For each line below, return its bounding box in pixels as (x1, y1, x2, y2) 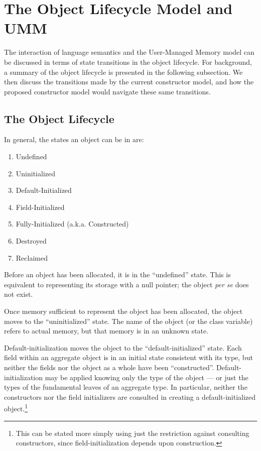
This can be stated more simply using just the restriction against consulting (16, 427, 249, 438)
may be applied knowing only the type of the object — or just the (45, 372, 248, 382)
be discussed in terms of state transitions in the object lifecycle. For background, (4, 56, 252, 67)
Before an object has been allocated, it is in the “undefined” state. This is (4, 269, 231, 280)
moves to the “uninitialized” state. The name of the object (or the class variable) (4, 315, 253, 326)
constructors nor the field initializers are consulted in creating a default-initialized (4, 391, 256, 402)
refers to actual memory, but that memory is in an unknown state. (4, 325, 209, 336)
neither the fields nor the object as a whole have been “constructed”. (4, 362, 214, 372)
